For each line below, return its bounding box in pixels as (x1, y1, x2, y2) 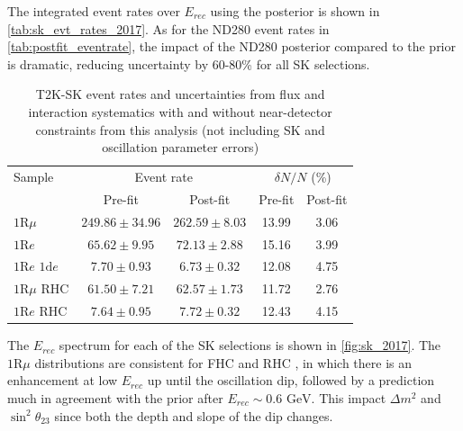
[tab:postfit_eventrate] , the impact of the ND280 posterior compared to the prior (7, 37, 457, 56)
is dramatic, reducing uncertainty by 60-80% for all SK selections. (7, 54, 370, 73)
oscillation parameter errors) (102, 138, 259, 157)
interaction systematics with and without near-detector (28, 102, 332, 121)
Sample (14, 167, 54, 185)
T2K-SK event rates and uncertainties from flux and (35, 85, 325, 103)
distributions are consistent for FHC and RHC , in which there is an (34, 353, 413, 372)
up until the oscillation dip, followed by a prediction (147, 371, 435, 390)
